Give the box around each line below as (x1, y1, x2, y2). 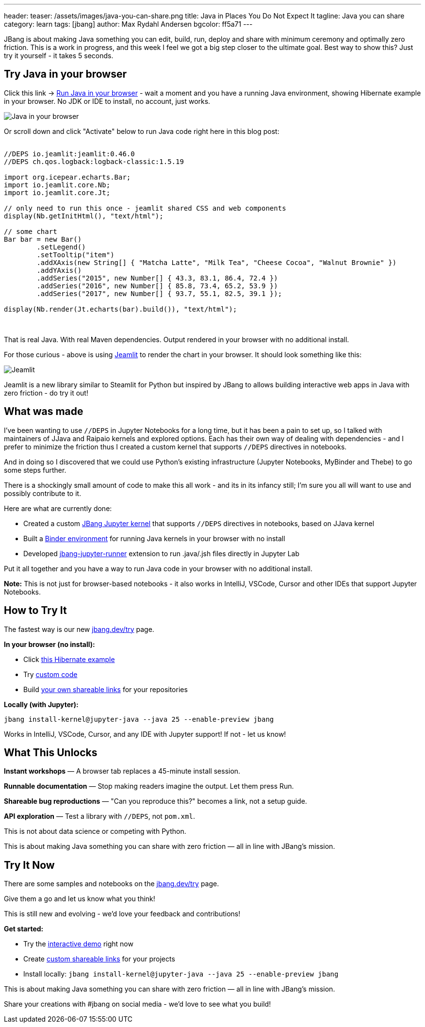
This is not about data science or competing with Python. (4, 827, 186, 836)
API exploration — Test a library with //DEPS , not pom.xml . (4, 812, 195, 821)
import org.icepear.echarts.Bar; (4, 173, 131, 181)
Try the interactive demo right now (23, 940, 133, 948)
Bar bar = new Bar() (4, 235, 82, 243)
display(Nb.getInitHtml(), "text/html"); (4, 212, 163, 220)
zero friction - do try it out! (4, 388, 88, 397)
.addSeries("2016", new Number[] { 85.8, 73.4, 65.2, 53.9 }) (36, 282, 278, 290)
